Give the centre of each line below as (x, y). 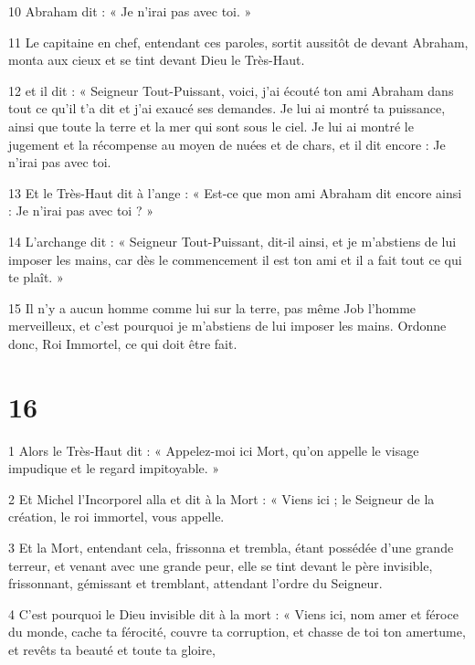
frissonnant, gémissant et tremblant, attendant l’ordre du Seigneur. (195, 583)
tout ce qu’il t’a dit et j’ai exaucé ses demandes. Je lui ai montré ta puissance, (227, 108)
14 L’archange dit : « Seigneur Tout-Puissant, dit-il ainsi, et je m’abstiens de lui (232, 241)
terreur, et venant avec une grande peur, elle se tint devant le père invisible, (221, 565)
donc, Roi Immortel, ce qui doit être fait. (123, 343)
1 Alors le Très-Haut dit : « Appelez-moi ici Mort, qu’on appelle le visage (214, 450)
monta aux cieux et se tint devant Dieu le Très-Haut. (157, 60)
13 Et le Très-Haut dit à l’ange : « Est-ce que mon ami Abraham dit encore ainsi (235, 192)
